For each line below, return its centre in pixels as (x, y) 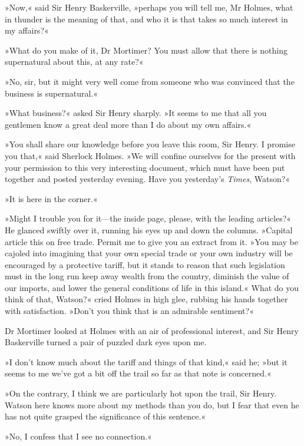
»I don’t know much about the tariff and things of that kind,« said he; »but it (146, 361)
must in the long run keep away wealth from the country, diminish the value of (147, 276)
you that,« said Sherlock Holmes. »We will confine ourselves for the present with (150, 155)
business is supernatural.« (51, 93)
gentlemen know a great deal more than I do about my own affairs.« (128, 124)
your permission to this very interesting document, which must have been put (145, 167)
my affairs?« (27, 30)
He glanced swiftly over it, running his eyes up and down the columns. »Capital (149, 229)
